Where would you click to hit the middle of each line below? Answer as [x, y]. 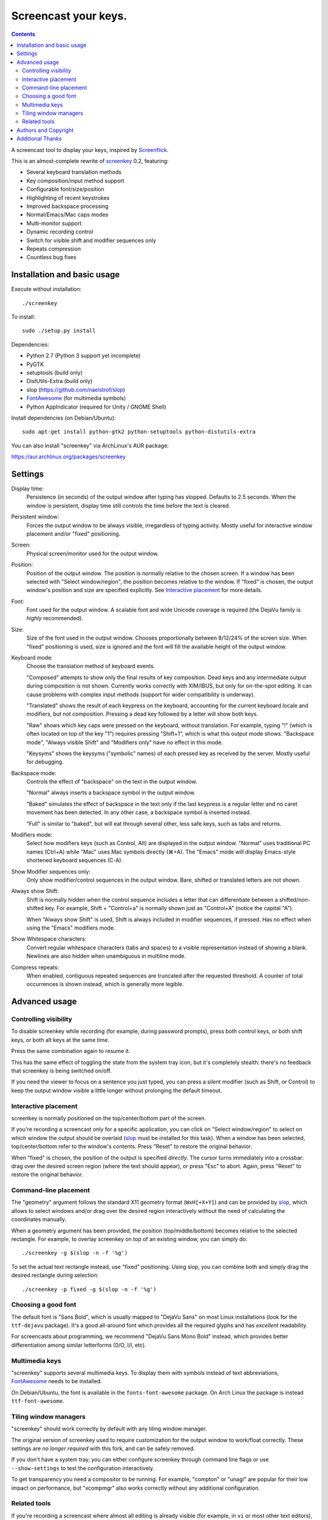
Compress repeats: [35, 967]
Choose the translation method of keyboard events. [91, 666]
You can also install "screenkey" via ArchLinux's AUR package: [90, 445]
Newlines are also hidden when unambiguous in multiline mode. [106, 956]
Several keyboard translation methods [74, 172]
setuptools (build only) [55, 372]
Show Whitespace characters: [49, 939]
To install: [23, 317]
